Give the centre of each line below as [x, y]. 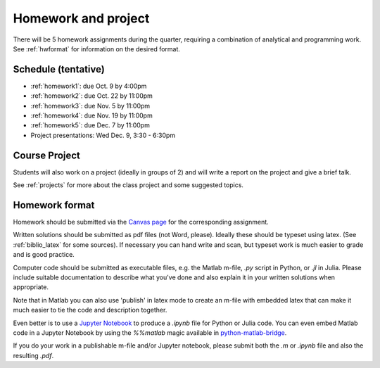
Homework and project [81, 18]
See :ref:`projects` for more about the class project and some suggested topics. [128, 185]
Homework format [54, 205]
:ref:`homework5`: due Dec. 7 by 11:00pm [90, 125]
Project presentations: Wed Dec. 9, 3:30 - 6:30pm [103, 135]
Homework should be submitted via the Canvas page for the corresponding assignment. [141, 222]
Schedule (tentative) [59, 69]
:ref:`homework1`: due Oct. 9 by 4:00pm [89, 86]
